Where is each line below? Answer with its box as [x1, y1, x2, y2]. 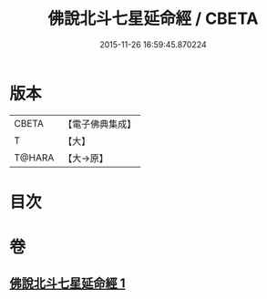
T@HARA [14, 151, 55, 164]
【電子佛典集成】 [63, 118, 137, 130]
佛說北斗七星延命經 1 [9, 275, 126, 292]
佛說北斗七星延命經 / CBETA [47, 8, 259, 29]
